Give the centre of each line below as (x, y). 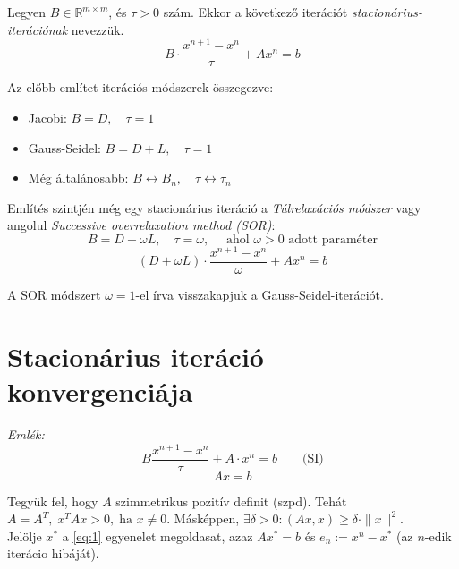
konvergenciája (100, 391)
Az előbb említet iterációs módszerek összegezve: (140, 87)
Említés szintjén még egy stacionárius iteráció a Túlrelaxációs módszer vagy (214, 207)
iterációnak (38, 29)
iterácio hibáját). (53, 553)
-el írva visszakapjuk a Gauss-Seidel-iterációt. (259, 295)
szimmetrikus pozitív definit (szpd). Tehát (231, 501)
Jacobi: (47, 117)
